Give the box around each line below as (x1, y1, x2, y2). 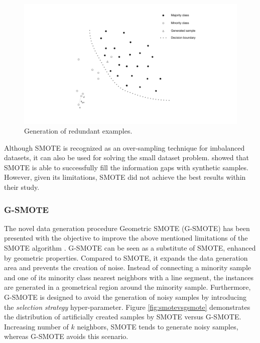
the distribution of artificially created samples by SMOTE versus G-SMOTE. (4, 311, 241, 322)
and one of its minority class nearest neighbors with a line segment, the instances (4, 272, 253, 282)
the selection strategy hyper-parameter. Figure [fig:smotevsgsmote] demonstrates (4, 301, 250, 312)
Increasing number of (4, 321, 69, 331)
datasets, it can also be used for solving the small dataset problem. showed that (4, 152, 249, 163)
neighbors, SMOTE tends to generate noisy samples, (77, 321, 238, 331)
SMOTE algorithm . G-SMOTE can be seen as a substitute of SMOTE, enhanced (4, 243, 256, 253)
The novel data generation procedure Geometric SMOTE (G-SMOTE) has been (4, 222, 250, 233)
